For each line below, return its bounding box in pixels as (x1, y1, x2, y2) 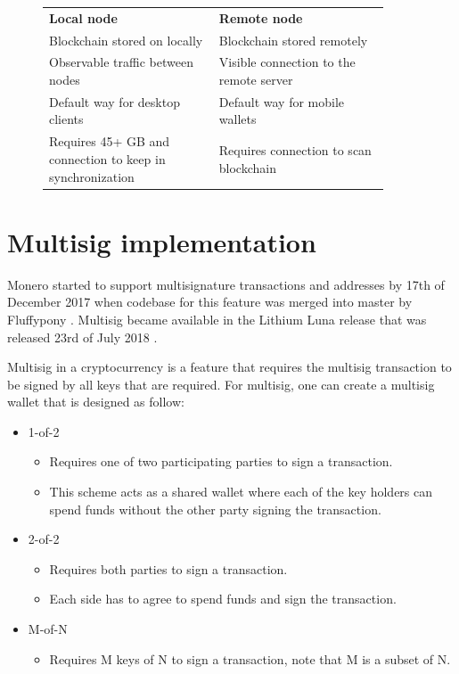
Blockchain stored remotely (218, 30, 368, 49)
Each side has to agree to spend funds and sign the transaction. (49, 589, 397, 608)
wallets (218, 110, 257, 128)
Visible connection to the (218, 53, 356, 71)
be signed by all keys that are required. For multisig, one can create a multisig (7, 374, 435, 393)
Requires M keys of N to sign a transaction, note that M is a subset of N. (49, 649, 451, 668)
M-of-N (28, 620, 68, 638)
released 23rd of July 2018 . (7, 327, 158, 346)
